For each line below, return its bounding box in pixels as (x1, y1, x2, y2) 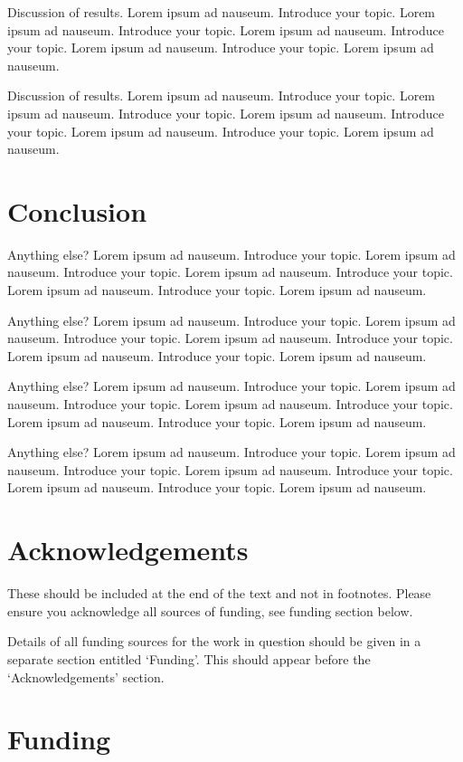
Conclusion (7, 192, 147, 229)
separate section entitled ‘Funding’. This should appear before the (7, 649, 371, 668)
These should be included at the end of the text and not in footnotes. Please (7, 584, 431, 603)
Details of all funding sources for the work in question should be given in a (7, 632, 421, 651)
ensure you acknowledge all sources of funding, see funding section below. (7, 601, 413, 620)
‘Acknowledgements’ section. (7, 667, 165, 686)
